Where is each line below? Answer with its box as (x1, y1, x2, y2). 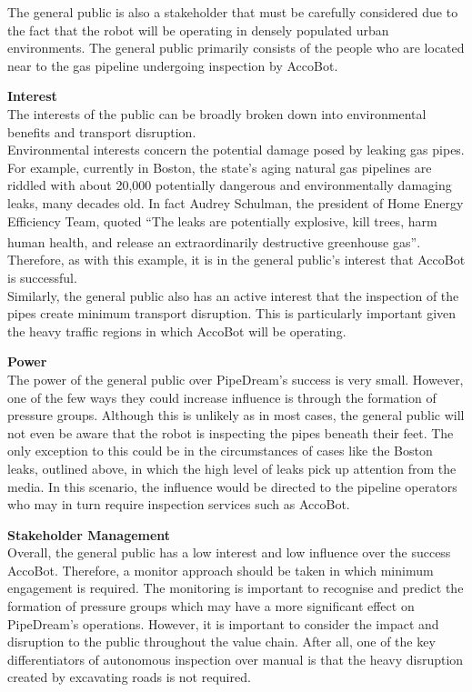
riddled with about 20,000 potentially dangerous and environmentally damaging (7, 176, 452, 195)
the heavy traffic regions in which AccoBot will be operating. (7, 321, 346, 340)
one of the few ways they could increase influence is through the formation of (7, 387, 437, 406)
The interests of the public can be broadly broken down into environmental (7, 104, 427, 123)
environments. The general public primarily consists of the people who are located (7, 38, 465, 57)
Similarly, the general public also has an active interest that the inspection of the (7, 286, 459, 305)
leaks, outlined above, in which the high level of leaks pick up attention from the (7, 458, 457, 477)
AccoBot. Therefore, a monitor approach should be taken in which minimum (7, 560, 434, 579)
